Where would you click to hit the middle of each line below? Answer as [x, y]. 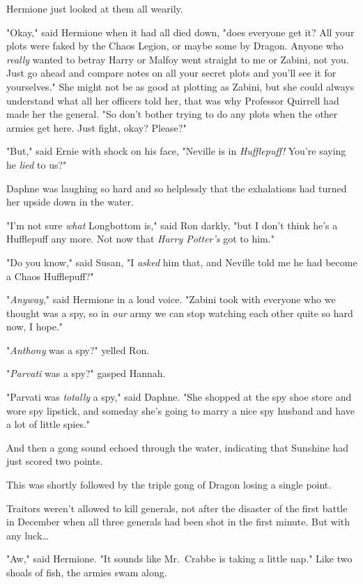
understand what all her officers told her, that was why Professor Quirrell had [173, 100]
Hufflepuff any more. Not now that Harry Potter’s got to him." [140, 239]
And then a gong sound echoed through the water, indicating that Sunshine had [178, 447]
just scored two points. [55, 461]
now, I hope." [35, 326]
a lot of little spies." [48, 424]
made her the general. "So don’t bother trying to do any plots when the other [172, 114]
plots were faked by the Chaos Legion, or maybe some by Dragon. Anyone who [175, 46]
